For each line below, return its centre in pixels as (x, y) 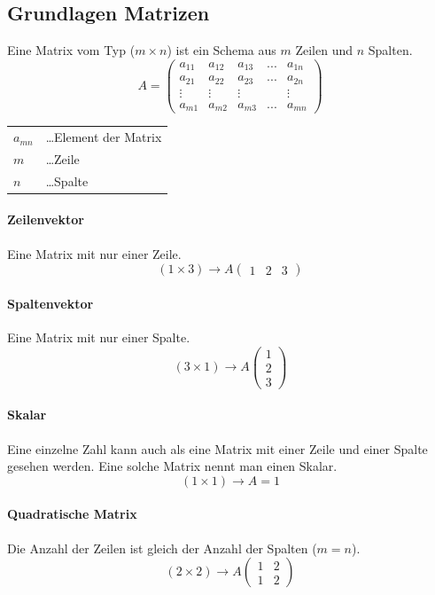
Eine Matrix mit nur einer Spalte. (99, 337)
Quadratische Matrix (72, 514)
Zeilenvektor (46, 219)
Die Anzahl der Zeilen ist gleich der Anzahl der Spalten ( (162, 548)
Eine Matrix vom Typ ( (71, 50)
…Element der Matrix (104, 137)
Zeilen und (324, 50)
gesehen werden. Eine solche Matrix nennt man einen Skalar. (172, 466)
